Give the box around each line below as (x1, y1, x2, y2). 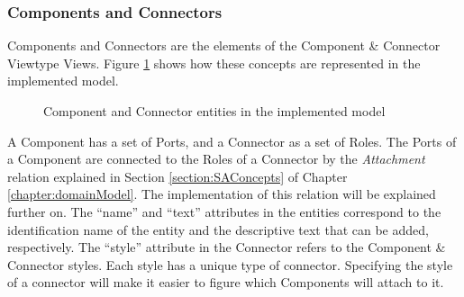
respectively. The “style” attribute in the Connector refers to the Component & (7, 238, 446, 256)
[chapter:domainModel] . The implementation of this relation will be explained (7, 184, 436, 203)
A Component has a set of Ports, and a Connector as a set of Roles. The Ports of (7, 131, 457, 150)
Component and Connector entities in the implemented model (43, 102, 386, 120)
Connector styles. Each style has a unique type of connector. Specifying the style (7, 255, 453, 274)
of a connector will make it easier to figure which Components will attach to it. (7, 273, 444, 292)
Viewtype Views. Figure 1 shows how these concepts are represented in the (7, 53, 421, 72)
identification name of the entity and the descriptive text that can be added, (7, 220, 429, 238)
